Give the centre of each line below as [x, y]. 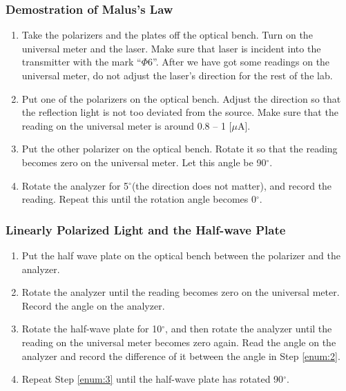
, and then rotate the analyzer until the [249, 329]
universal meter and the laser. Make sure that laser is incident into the [171, 48]
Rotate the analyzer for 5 [75, 185]
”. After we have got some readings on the [241, 62]
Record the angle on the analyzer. [93, 305]
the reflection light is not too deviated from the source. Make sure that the [180, 112]
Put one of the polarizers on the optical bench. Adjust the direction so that [181, 98]
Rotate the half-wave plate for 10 [92, 329]
